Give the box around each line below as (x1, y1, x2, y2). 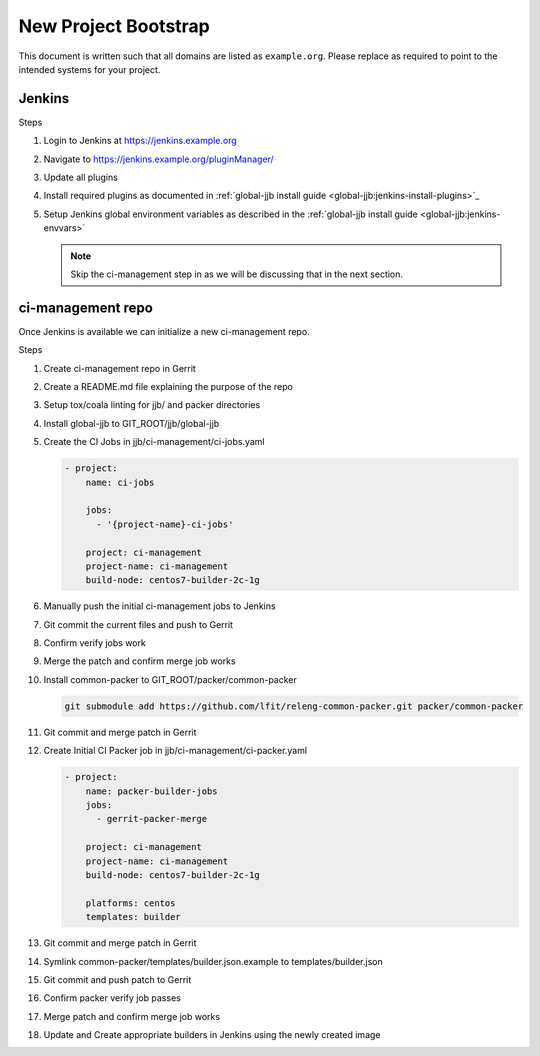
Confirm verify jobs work (43, 637, 147, 649)
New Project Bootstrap (18, 15, 210, 37)
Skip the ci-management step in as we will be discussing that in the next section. (70, 268, 404, 280)
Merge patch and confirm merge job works (43, 1010, 220, 1022)
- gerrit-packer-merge (96, 813, 208, 825)
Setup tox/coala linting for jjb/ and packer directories (43, 399, 261, 411)
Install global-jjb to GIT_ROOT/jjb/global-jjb (43, 417, 220, 429)
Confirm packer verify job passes (43, 992, 182, 1004)
